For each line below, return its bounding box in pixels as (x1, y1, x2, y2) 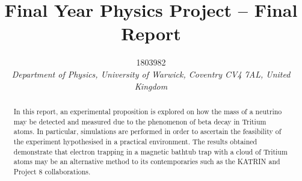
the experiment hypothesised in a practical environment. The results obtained (13, 136, 257, 146)
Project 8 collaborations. (13, 166, 91, 176)
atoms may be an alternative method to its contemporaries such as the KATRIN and (13, 156, 280, 167)
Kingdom (134, 79, 168, 92)
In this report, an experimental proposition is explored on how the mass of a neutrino (13, 106, 282, 116)
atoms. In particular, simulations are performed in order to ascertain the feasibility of (13, 126, 282, 137)
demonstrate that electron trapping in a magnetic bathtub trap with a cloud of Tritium (13, 146, 288, 156)
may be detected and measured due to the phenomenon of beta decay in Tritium (13, 116, 267, 126)
